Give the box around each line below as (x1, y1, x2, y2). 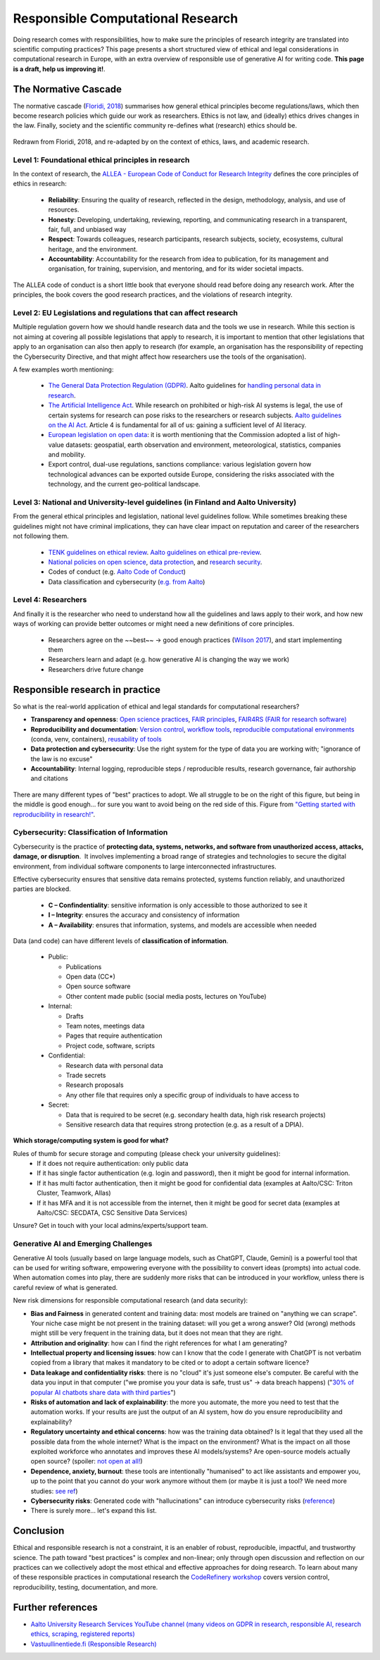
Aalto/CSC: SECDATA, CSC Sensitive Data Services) (37, 1209, 188, 1217)
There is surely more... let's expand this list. (30, 1506, 158, 1515)
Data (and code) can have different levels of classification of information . (13, 936, 229, 945)
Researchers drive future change (48, 665, 144, 673)
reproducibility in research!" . (13, 810, 95, 818)
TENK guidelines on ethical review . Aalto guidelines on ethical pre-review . (48, 548, 262, 556)
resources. (48, 205, 80, 214)
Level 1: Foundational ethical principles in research (13, 155, 190, 165)
